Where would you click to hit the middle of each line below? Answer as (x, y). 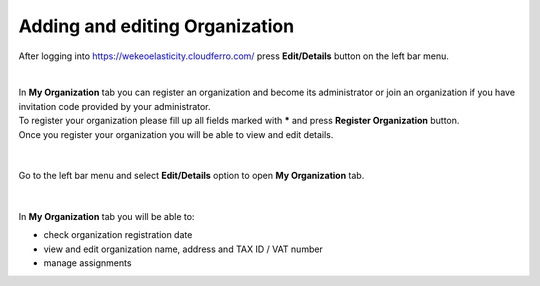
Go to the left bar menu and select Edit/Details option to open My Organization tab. (191, 176)
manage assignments (87, 263)
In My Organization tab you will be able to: (106, 217)
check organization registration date (118, 235)
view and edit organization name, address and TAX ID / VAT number (183, 249)
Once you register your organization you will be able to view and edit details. (176, 134)
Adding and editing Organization (156, 26)
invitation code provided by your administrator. (114, 106)
